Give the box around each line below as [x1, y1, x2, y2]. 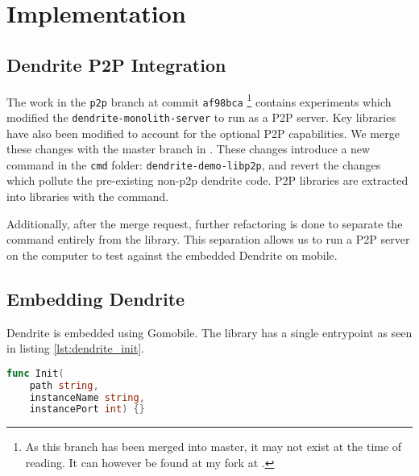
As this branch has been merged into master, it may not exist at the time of [25, 438, 402, 455]
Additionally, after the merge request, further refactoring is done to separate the [6, 215, 403, 232]
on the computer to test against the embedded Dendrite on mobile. [6, 246, 338, 263]
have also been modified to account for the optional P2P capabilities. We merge [6, 124, 400, 141]
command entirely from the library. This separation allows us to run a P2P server [6, 231, 410, 248]
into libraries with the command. [6, 187, 169, 204]
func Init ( [6, 367, 64, 379]
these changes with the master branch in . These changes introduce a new [6, 140, 371, 157]
